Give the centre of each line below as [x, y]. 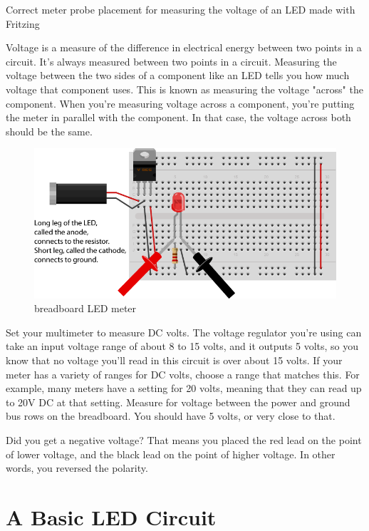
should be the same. [49, 131]
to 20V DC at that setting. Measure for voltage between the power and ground [178, 402]
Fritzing [23, 23]
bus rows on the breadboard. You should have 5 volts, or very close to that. [171, 416]
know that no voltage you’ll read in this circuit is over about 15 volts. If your [174, 360]
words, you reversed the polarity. [77, 468]
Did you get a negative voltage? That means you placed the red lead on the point [184, 439]
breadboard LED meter [85, 308]
